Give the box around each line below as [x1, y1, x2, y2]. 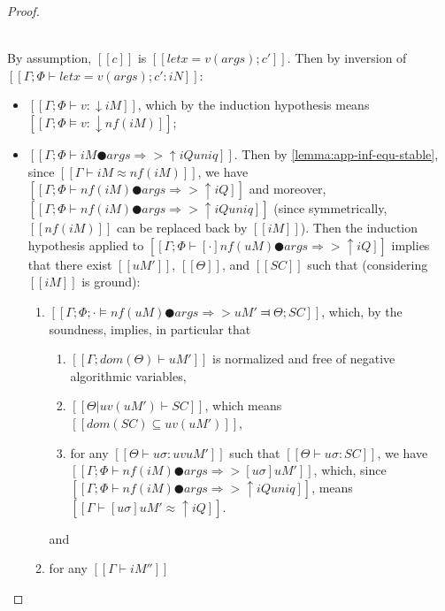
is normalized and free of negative [212, 349, 395, 368]
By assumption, [7, 49, 92, 67]
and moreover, [249, 179, 326, 198]
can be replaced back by [116, 218, 248, 237]
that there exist [27, 255, 112, 273]
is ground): [81, 272, 141, 291]
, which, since [313, 461, 387, 479]
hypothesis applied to [27, 235, 144, 254]
